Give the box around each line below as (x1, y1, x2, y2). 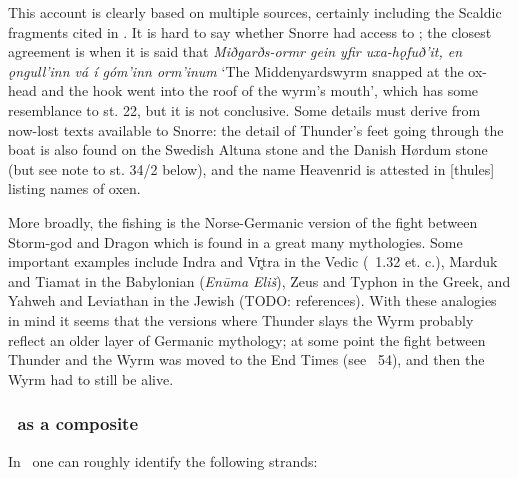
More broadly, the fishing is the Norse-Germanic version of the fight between (8, 211, 478, 232)
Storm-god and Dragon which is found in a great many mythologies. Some (8, 231, 463, 252)
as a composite (17, 411, 139, 436)
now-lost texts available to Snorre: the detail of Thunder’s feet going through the (8, 119, 504, 140)
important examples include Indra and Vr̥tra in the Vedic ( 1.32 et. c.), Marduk (8, 251, 498, 272)
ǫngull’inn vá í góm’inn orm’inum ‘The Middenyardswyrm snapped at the (8, 60, 464, 81)
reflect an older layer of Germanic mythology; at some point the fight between (8, 329, 486, 350)
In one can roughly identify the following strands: (8, 450, 318, 471)
